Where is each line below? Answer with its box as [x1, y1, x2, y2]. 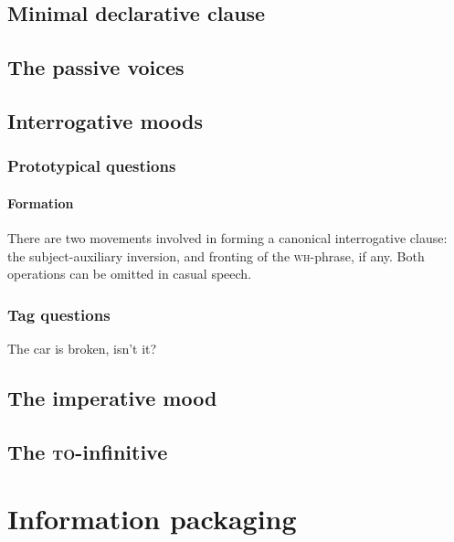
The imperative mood [7, 383, 217, 411]
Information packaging [7, 500, 297, 537]
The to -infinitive [7, 437, 168, 465]
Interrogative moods [7, 106, 203, 134]
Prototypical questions [7, 154, 176, 177]
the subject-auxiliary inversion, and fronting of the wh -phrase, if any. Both [7, 246, 425, 265]
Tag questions [7, 303, 111, 325]
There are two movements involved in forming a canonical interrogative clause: [7, 228, 448, 247]
